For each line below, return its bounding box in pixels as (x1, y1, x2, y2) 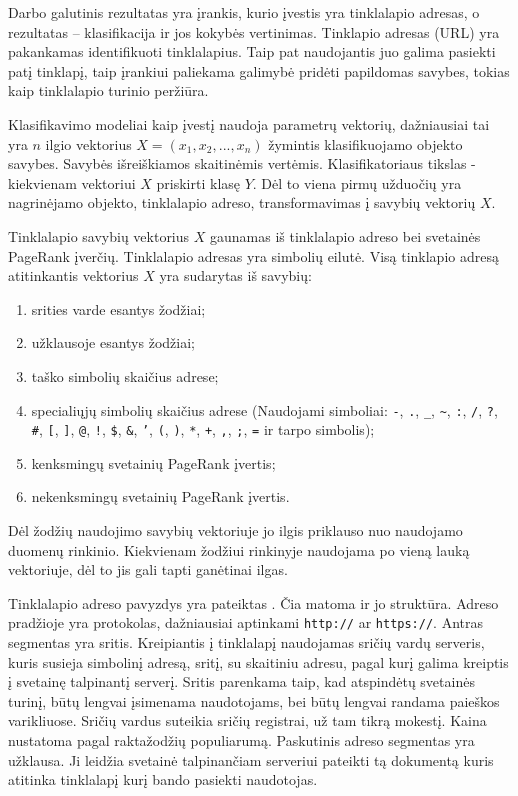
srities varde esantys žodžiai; (31, 298, 206, 319)
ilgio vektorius (45, 133, 132, 154)
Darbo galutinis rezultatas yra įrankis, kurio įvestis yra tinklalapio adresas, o (8, 2, 480, 22)
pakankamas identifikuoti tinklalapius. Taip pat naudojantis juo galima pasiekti (8, 41, 496, 62)
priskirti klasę (156, 172, 241, 193)
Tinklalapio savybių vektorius (8, 225, 190, 246)
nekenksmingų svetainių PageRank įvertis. (31, 486, 290, 507)
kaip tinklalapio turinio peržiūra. (8, 80, 209, 101)
